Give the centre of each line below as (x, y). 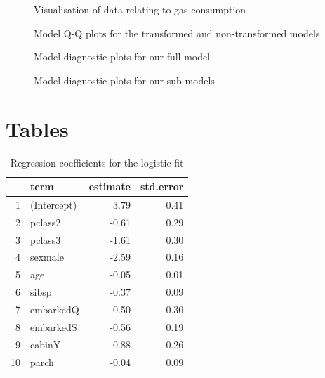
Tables (37, 128)
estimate (110, 187)
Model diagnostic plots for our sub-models (124, 80)
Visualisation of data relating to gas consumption (140, 9)
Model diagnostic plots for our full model (122, 57)
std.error (162, 187)
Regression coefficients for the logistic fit (97, 162)
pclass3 (46, 239)
